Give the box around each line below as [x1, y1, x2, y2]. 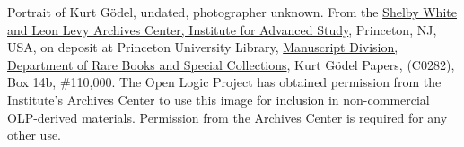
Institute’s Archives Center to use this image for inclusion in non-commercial [7, 90, 430, 108]
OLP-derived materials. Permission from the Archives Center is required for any [7, 108, 448, 126]
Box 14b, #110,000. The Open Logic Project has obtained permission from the [7, 73, 442, 91]
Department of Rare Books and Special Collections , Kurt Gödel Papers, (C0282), [7, 55, 455, 73]
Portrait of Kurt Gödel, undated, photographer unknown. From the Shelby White [7, 3, 457, 21]
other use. [7, 125, 62, 144]
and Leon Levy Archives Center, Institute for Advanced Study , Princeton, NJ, [7, 20, 437, 39]
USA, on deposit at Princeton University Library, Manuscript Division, [7, 38, 398, 56]
